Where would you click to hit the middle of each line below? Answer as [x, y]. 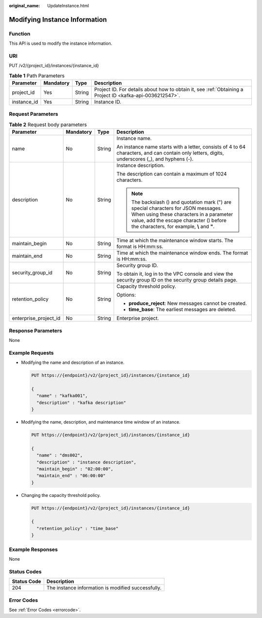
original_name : [25, 6]
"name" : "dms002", [60, 455]
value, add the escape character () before [179, 220]
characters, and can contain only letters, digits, [170, 153]
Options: [126, 295]
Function [20, 34]
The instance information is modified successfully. [104, 588]
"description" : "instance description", [87, 462]
